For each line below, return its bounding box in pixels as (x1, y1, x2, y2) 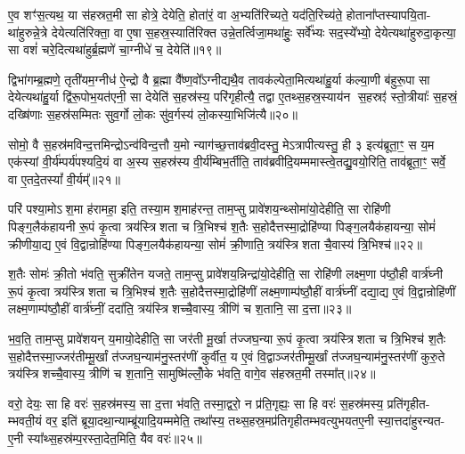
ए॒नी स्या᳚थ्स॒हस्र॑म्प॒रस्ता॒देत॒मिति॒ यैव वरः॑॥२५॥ (8, 428, 202, 447)
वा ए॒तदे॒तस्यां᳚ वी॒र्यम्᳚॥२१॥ (8, 169, 121, 188)
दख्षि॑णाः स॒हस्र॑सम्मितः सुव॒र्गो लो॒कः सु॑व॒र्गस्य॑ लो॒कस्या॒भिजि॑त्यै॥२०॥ (8, 104, 298, 123)
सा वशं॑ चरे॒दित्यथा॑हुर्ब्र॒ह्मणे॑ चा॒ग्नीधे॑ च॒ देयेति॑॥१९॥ (8, 40, 222, 59)
